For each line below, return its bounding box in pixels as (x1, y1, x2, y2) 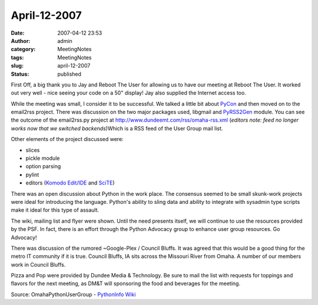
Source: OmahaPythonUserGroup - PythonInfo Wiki (11, 291, 136, 298)
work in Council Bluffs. (11, 261, 66, 268)
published (57, 71, 82, 78)
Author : (11, 37, 31, 44)
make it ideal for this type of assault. (11, 206, 100, 214)
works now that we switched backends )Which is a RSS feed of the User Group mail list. (11, 125, 223, 132)
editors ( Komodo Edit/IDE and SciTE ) (25, 179, 115, 186)
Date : (11, 29, 25, 36)
